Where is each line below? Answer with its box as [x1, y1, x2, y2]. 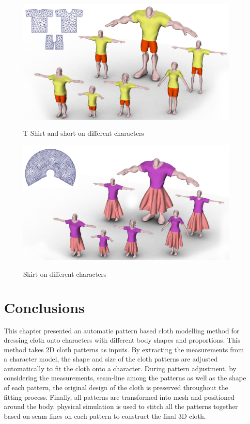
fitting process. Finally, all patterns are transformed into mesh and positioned [4, 392, 234, 402]
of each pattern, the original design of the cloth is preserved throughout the [4, 382, 228, 393]
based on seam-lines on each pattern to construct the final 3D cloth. [4, 410, 206, 421]
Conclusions [4, 297, 85, 317]
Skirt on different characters [23, 268, 107, 279]
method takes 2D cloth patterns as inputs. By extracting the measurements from [4, 344, 244, 354]
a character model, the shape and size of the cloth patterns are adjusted [4, 354, 218, 364]
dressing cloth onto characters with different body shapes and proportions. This [4, 335, 241, 345]
